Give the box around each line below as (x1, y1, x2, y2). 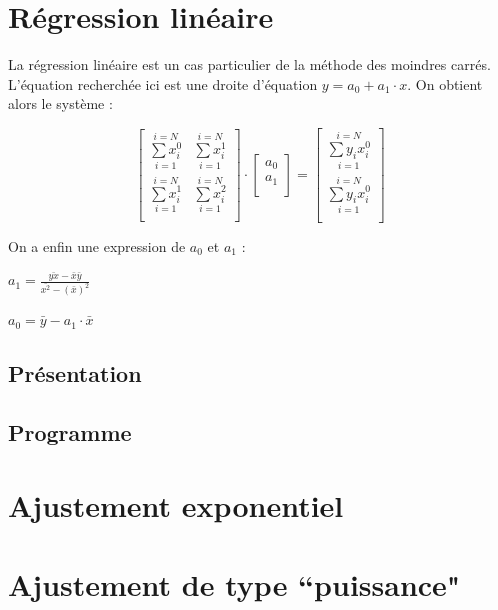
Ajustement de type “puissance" (8, 563, 461, 604)
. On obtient (407, 73, 483, 94)
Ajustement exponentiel (8, 485, 344, 526)
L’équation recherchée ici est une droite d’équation (8, 73, 318, 94)
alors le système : (8, 93, 113, 114)
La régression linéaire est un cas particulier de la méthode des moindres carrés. (8, 54, 491, 75)
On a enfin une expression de (8, 235, 186, 256)
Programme (8, 416, 132, 447)
